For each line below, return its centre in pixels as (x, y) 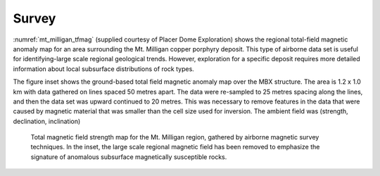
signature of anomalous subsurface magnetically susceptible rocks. (129, 157)
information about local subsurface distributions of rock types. (104, 69)
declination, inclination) (47, 121)
